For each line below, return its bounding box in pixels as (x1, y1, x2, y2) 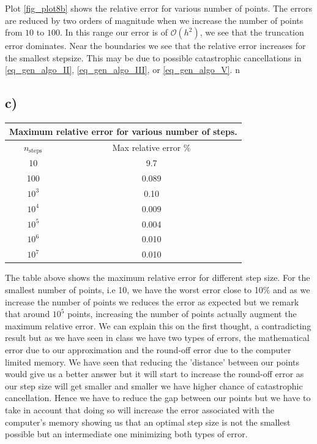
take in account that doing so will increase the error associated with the (5, 403, 274, 416)
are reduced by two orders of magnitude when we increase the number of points (5, 13, 304, 26)
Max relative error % (112, 140, 191, 153)
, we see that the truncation (200, 26, 304, 39)
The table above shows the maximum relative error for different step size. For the (5, 271, 310, 284)
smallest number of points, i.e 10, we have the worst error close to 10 (5, 283, 263, 296)
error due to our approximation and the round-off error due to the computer (5, 343, 291, 356)
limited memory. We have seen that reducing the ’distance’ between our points (5, 355, 299, 368)
